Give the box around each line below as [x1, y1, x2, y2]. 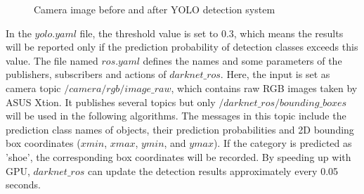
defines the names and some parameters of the [143, 53, 342, 67]
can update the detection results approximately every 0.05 [87, 163, 339, 178]
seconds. [6, 177, 41, 192]
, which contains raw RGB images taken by [171, 80, 358, 95]
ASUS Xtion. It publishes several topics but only [6, 94, 216, 109]
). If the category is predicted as [213, 136, 352, 150]
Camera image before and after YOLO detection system [34, 2, 275, 16]
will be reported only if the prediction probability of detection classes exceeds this [6, 39, 358, 54]
